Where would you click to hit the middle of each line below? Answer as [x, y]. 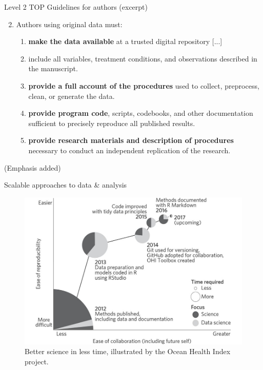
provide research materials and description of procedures [131, 140]
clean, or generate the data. [72, 96]
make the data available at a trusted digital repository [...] [125, 41]
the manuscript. [53, 68]
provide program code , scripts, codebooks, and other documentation [141, 113]
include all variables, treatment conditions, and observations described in [143, 58]
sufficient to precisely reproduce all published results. [112, 123]
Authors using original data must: [69, 24]
